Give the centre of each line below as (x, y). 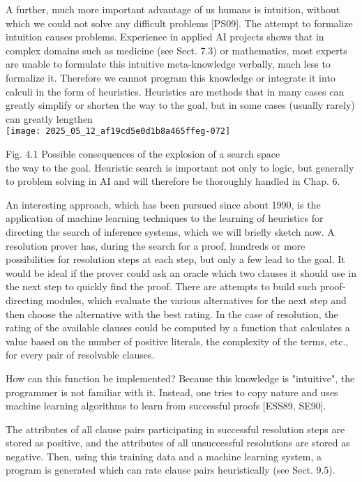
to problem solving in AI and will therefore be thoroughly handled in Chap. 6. (173, 181)
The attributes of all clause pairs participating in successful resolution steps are (175, 429)
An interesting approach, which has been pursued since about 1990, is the (163, 204)
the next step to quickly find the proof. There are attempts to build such (161, 286)
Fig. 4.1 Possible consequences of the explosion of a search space (143, 153)
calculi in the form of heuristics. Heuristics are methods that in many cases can (175, 91)
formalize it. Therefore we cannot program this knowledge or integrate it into (171, 77)
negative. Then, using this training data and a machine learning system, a (164, 456)
